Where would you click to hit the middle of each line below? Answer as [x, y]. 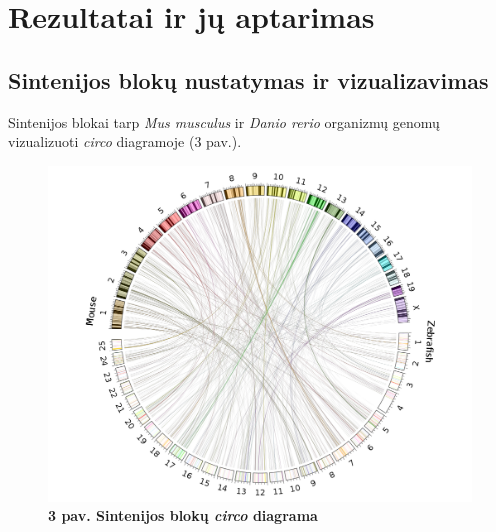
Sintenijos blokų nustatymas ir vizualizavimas [248, 79]
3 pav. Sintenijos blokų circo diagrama [183, 515]
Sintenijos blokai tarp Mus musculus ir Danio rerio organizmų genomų [224, 121]
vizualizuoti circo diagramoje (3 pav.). [125, 141]
